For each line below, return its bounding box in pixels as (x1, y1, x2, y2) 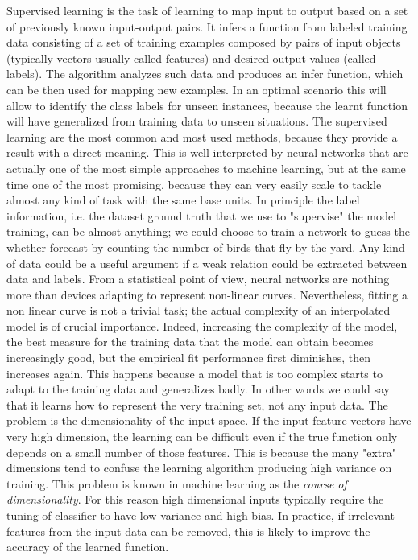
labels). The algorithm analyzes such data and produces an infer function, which (6, 65, 404, 82)
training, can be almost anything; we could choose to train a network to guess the (6, 223, 410, 240)
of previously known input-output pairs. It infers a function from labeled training (6, 18, 408, 35)
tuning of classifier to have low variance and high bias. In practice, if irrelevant (6, 507, 395, 523)
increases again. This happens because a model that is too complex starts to (6, 364, 383, 381)
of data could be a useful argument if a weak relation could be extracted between (6, 254, 408, 271)
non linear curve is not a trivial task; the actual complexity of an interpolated (6, 302, 391, 319)
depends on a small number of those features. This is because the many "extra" (6, 443, 396, 460)
